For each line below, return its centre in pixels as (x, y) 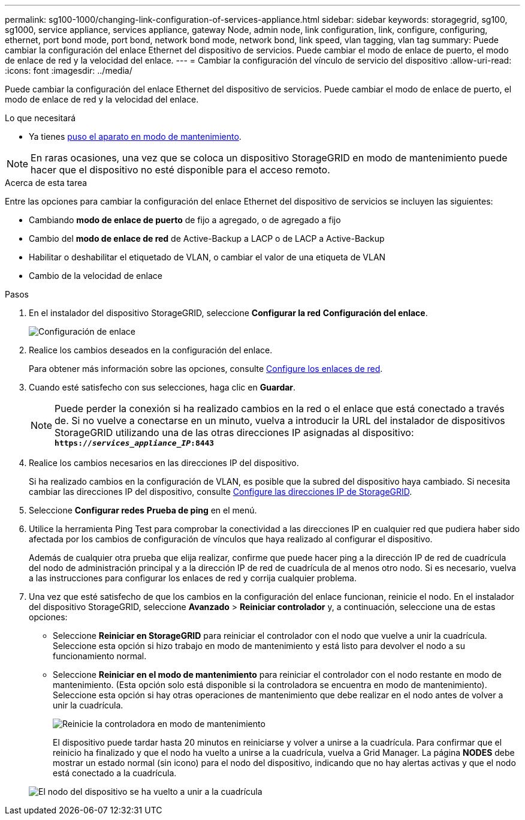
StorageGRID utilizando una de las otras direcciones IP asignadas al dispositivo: (234, 432)
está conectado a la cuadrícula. (115, 773)
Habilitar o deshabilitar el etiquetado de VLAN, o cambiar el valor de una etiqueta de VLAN (207, 257)
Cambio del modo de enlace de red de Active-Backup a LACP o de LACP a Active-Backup (207, 238)
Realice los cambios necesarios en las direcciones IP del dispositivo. (164, 463)
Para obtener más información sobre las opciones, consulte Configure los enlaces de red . (206, 369)
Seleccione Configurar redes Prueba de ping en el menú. (143, 510)
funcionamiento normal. (100, 656)
